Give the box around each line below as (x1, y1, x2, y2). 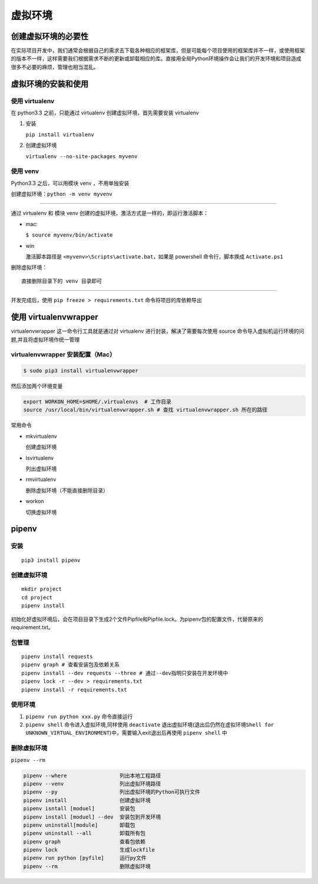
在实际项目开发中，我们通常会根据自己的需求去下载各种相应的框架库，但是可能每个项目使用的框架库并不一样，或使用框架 (11, 47, 305, 54)
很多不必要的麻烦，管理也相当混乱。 (11, 63, 99, 70)
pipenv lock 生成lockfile (23, 847, 155, 853)
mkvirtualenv (25, 433, 57, 440)
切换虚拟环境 (25, 508, 57, 516)
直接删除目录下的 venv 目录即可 (21, 277, 102, 284)
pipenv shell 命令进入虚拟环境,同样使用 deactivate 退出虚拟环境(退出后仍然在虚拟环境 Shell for (25, 721, 274, 728)
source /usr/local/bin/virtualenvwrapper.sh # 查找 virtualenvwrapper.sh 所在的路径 (23, 407, 268, 413)
